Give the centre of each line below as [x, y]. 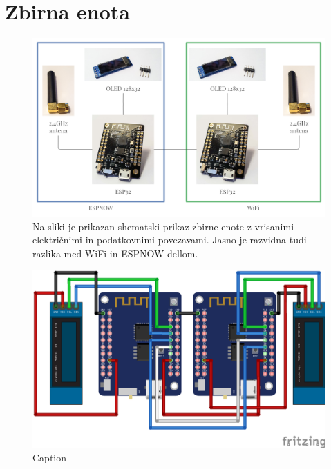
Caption [50, 458]
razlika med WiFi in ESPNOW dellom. [115, 253]
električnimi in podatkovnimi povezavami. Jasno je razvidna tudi [170, 240]
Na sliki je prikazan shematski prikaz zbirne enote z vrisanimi [163, 226]
